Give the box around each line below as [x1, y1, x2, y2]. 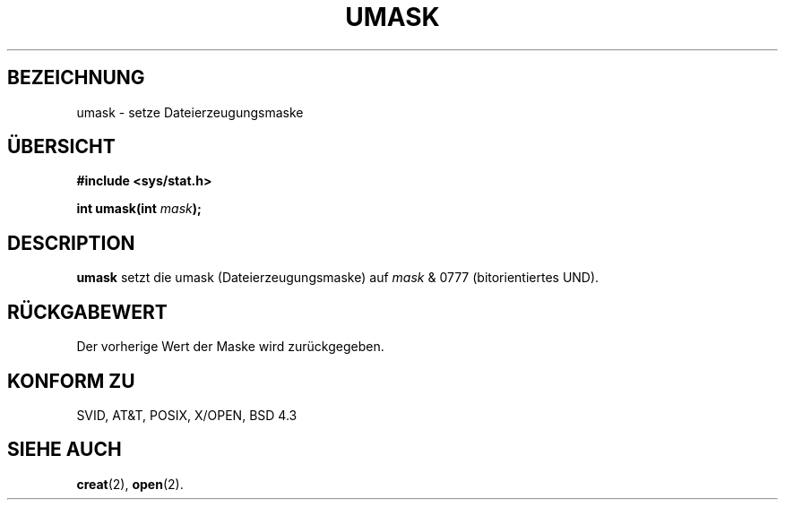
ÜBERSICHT [7, 135, 116, 159]
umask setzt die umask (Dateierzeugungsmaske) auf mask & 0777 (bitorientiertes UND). [76, 270, 600, 286]
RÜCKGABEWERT [7, 300, 168, 323]
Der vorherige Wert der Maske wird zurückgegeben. [76, 339, 384, 355]
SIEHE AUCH [7, 438, 122, 461]
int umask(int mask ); [76, 201, 202, 217]
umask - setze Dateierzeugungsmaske [76, 104, 304, 120]
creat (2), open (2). [76, 476, 184, 492]
